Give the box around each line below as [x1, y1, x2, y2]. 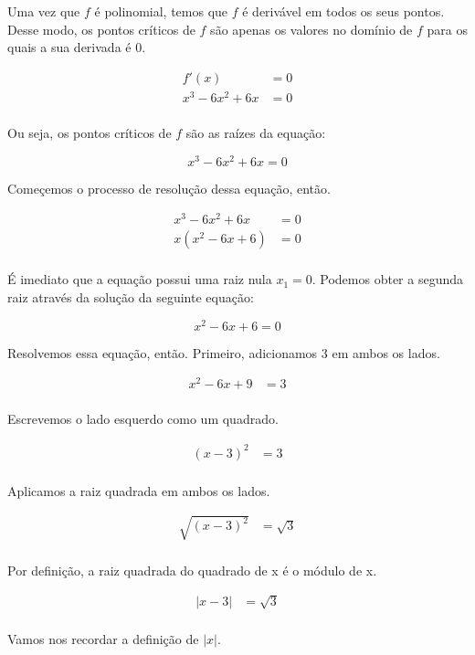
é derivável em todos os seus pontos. [242, 2, 445, 20]
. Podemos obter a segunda [311, 269, 464, 289]
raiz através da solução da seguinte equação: [7, 287, 254, 306]
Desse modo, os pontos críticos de [7, 19, 195, 38]
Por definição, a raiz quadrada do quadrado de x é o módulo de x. [7, 560, 377, 579]
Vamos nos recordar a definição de [7, 629, 199, 649]
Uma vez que [7, 2, 80, 20]
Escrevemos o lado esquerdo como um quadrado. [7, 409, 279, 428]
